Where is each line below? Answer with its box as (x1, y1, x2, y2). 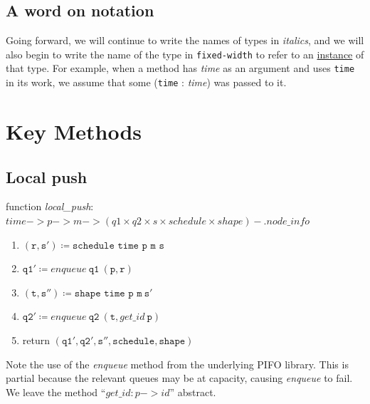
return (22, 332, 51, 347)
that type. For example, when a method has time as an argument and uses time (6, 61, 355, 76)
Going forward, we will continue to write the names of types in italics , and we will (6, 33, 364, 48)
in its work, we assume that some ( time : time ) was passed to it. (6, 75, 287, 90)
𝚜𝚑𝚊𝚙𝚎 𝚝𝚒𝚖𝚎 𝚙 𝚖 (74, 288, 142, 299)
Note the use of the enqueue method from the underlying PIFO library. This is (6, 356, 349, 371)
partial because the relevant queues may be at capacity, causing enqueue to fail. (6, 371, 353, 385)
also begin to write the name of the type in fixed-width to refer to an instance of (6, 46, 364, 61)
